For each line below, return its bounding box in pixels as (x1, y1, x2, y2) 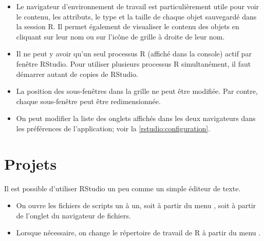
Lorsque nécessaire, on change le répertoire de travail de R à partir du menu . (16, 227, 261, 238)
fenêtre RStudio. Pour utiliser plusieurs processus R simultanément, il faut (16, 58, 251, 69)
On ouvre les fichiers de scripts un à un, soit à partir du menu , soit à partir (16, 200, 256, 211)
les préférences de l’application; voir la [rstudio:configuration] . (16, 123, 211, 133)
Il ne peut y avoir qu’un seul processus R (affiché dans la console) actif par (16, 48, 252, 59)
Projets (4, 153, 57, 174)
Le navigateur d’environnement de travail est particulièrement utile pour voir (16, 1, 259, 11)
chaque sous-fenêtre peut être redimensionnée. (16, 95, 161, 106)
